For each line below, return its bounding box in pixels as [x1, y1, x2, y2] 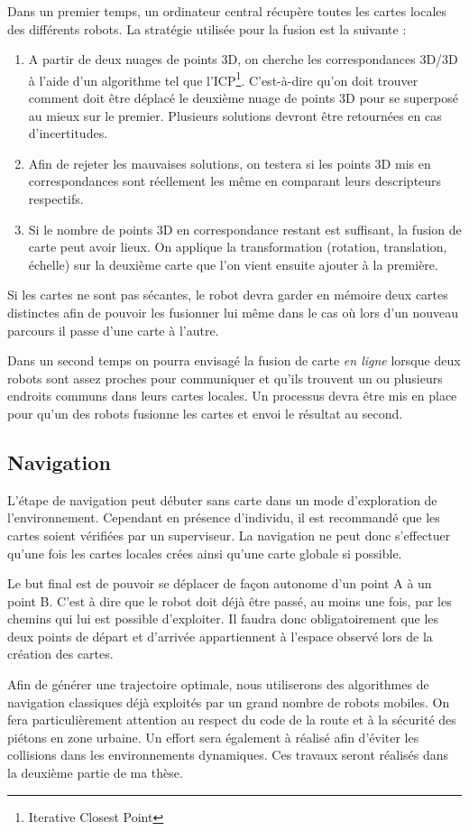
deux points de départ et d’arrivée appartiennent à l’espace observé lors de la [7, 626, 433, 645]
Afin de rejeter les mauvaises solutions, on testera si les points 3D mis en [28, 153, 431, 172]
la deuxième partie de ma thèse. [7, 763, 183, 782]
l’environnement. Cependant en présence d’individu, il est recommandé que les [7, 508, 440, 527]
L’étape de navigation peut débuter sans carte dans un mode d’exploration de [7, 490, 437, 509]
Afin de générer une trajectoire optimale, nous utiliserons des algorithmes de [7, 675, 429, 694]
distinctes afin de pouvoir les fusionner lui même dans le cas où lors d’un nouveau [7, 302, 458, 321]
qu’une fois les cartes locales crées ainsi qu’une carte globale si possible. [7, 543, 402, 562]
